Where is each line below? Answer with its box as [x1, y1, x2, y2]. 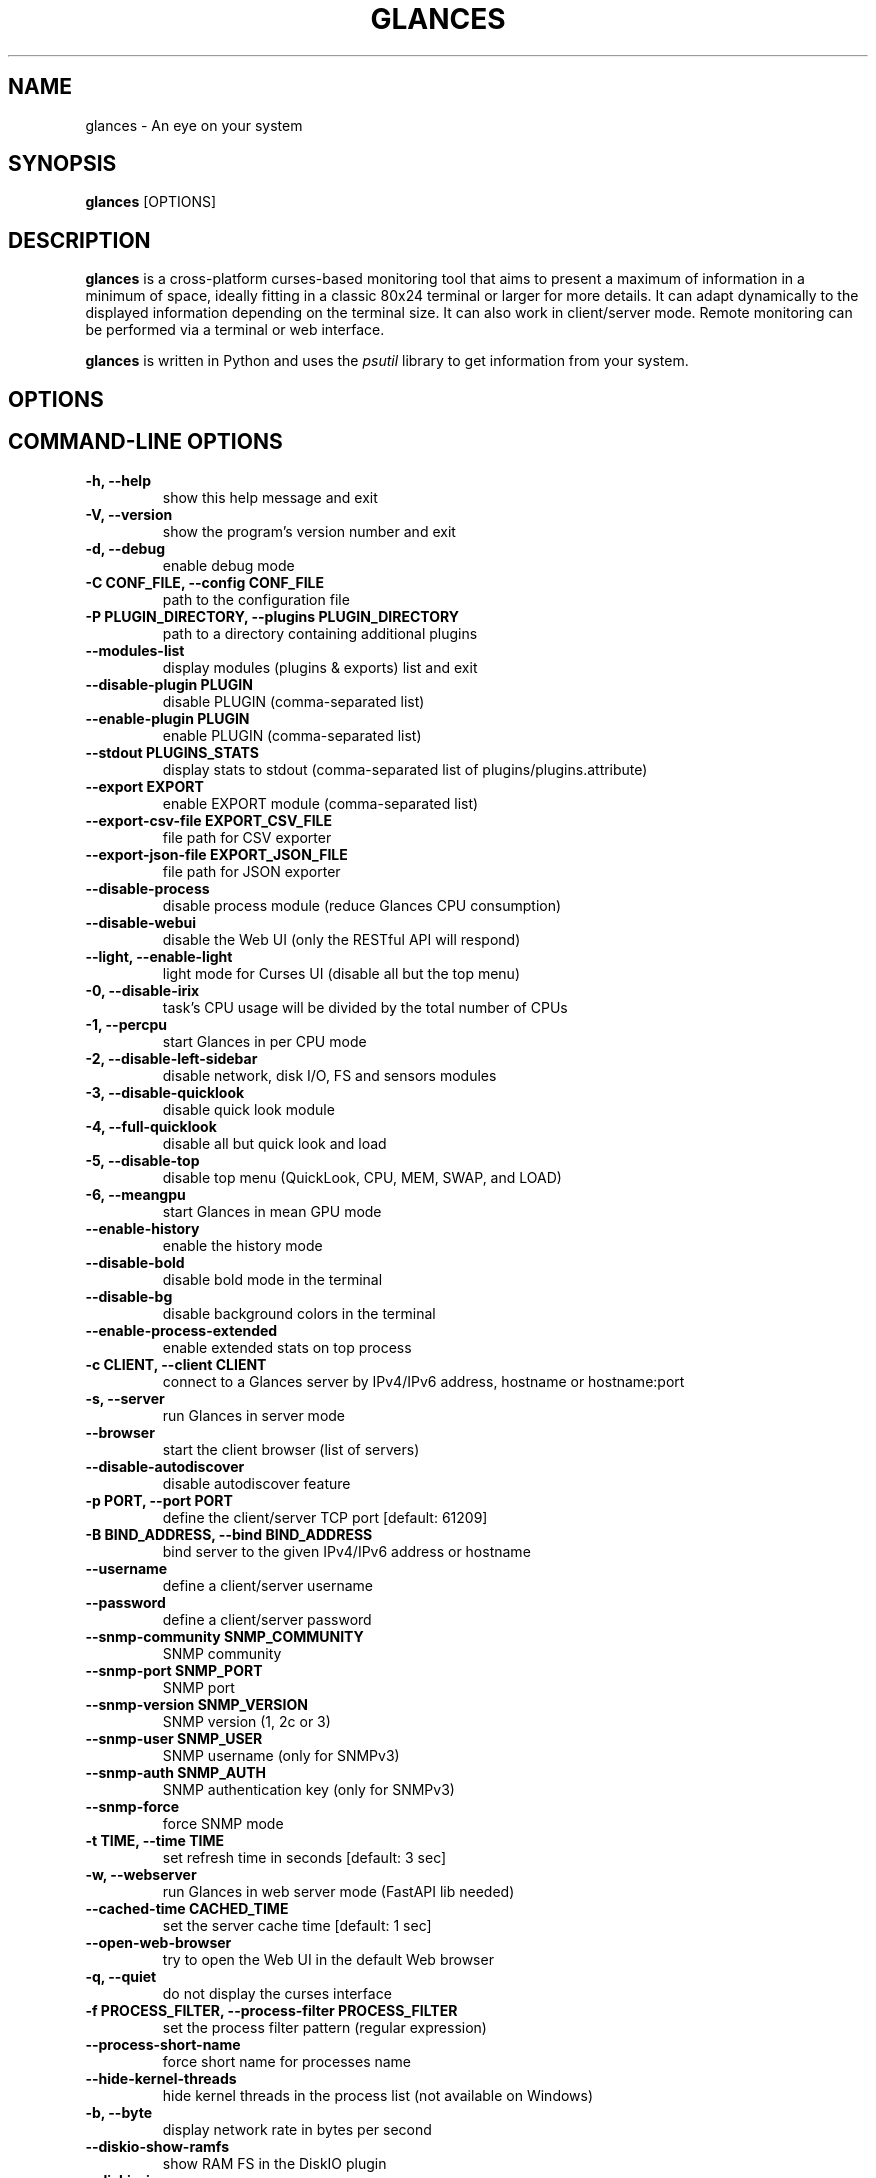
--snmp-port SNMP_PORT [85, 1661, 263, 1679]
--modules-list [85, 641, 185, 659]
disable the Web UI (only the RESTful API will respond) [162, 930, 521, 948]
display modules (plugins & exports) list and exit [162, 658, 478, 676]
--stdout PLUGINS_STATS [85, 743, 259, 761]
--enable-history [85, 1219, 200, 1237]
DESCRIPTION [8, 227, 151, 253]
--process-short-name [85, 2035, 241, 2053]
